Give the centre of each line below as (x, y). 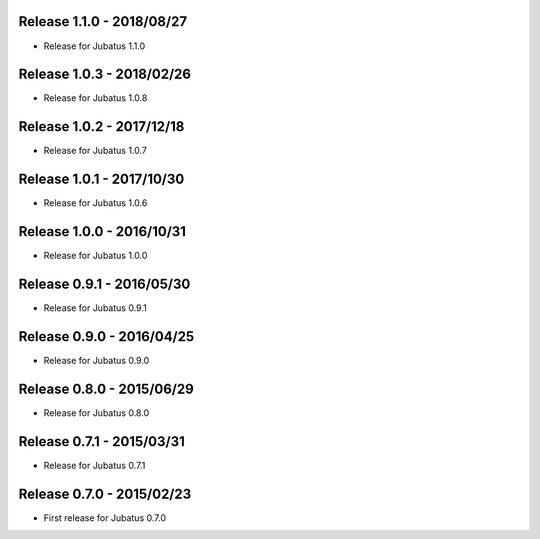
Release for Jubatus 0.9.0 (96, 360)
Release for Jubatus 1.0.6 (95, 203)
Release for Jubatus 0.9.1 (95, 308)
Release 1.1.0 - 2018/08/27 (103, 21)
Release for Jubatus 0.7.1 (94, 465)
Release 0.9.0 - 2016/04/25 (106, 336)
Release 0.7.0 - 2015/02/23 (105, 493)
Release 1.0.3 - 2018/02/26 (105, 74)
